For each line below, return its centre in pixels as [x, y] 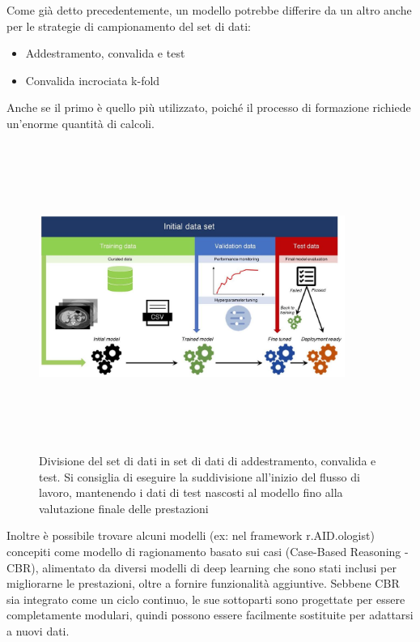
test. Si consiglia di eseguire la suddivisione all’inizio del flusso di [199, 476]
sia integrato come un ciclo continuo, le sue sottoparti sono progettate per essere [206, 599]
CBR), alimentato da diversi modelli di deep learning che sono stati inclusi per [202, 567]
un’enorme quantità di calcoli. [81, 123]
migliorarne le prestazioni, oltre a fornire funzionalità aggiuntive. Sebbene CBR [203, 583]
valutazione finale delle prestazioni [124, 508]
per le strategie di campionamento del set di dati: [129, 26]
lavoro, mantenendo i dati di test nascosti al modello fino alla [191, 492]
